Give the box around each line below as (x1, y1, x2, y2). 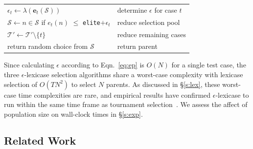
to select (71, 79, 96, 89)
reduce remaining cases (117, 29, 186, 39)
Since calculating (4, 60, 54, 70)
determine (117, 4, 147, 15)
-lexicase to (215, 89, 249, 100)
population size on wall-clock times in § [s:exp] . (4, 108, 143, 119)
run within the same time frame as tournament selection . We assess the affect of (4, 99, 248, 109)
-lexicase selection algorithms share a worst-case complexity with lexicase (24, 69, 243, 80)
